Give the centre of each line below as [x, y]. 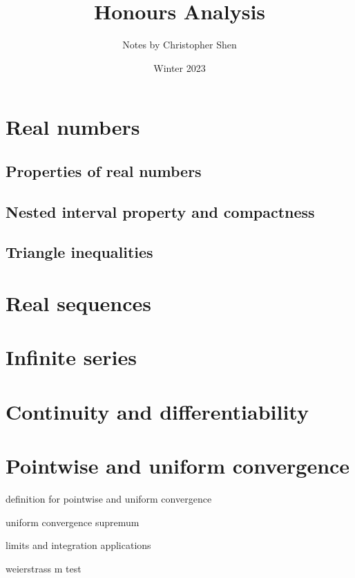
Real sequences [79, 303]
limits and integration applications [78, 545]
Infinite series [71, 357]
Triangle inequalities [79, 252]
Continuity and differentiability [157, 411]
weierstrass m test [44, 568]
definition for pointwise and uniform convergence [109, 499]
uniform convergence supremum [73, 522]
